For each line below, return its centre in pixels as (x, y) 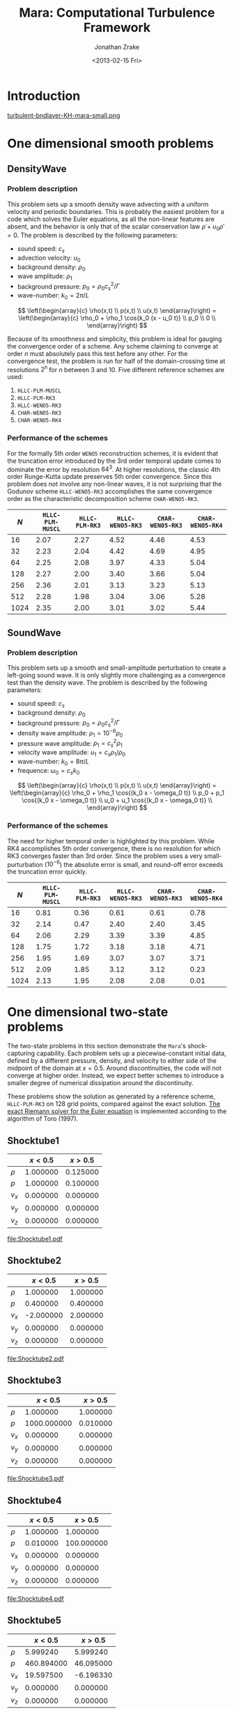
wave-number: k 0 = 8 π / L (53, 762)
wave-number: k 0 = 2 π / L (53, 296)
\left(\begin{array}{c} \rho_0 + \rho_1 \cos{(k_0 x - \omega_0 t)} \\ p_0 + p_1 (117, 793)
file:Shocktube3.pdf (36, 1478)
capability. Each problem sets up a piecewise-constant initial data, (131, 1053)
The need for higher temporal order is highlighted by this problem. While (111, 841)
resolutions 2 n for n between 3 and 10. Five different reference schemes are (116, 369)
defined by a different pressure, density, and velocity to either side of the (112, 1061)
